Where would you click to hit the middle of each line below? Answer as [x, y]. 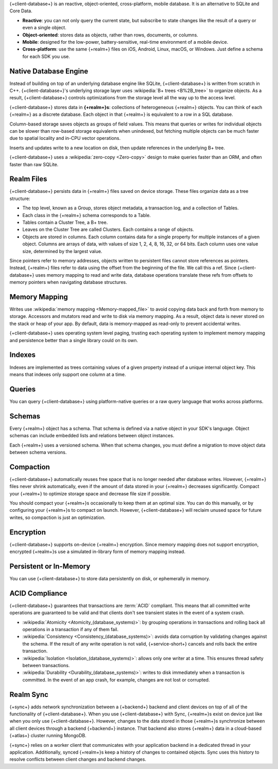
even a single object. [44, 28]
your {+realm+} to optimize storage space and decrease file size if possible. [90, 493]
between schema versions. [38, 452]
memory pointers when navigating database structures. [68, 282]
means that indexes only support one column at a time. [68, 374]
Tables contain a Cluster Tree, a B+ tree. [65, 222]
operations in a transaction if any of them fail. [71, 630]
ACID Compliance [38, 593]
